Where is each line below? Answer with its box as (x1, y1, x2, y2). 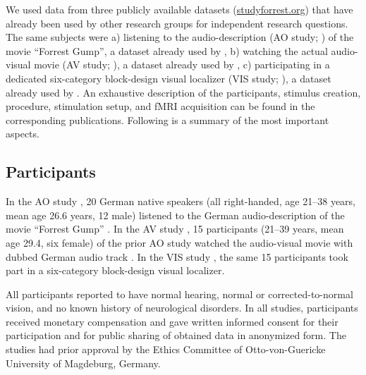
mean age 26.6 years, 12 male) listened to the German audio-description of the (6, 207, 345, 222)
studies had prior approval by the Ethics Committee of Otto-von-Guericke (6, 342, 326, 357)
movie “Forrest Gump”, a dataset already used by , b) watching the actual (6, 43, 328, 58)
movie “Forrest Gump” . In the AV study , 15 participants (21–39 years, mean (6, 221, 344, 236)
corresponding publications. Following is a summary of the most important (6, 112, 329, 127)
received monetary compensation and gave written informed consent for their (6, 314, 338, 328)
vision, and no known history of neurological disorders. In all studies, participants (6, 300, 358, 315)
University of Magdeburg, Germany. (6, 355, 161, 370)
